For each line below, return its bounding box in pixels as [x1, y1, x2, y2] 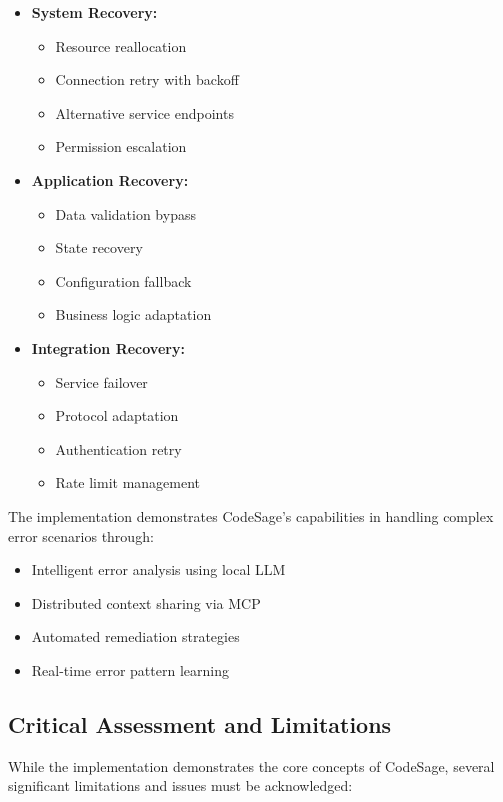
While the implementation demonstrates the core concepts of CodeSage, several [8, 755, 495, 776]
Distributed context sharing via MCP [31, 592, 261, 613]
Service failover [55, 371, 148, 392]
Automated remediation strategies [31, 626, 240, 647]
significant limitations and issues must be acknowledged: [8, 775, 353, 796]
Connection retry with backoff [55, 69, 239, 90]
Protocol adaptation [55, 405, 179, 426]
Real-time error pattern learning [31, 659, 229, 680]
